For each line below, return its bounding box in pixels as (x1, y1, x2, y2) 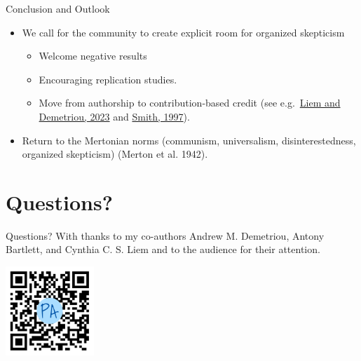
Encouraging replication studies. (39, 71, 177, 86)
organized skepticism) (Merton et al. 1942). (22, 147, 208, 161)
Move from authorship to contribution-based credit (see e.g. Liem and (39, 95, 341, 110)
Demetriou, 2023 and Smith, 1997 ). (39, 109, 190, 123)
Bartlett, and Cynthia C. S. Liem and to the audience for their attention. (6, 242, 320, 257)
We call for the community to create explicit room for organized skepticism (22, 25, 345, 39)
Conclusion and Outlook (6, 1, 110, 15)
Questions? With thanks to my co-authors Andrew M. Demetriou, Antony (6, 228, 325, 243)
